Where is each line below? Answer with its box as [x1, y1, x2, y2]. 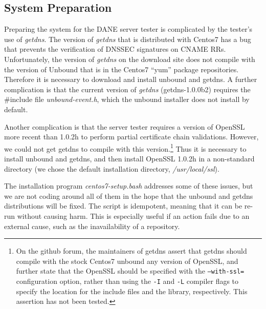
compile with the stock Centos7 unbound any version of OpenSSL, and [16, 255, 238, 266]
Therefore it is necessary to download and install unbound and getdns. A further [4, 74, 257, 85]
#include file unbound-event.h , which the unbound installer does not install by [4, 94, 250, 105]
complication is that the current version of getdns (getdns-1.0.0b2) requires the [4, 84, 251, 94]
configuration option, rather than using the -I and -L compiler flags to [16, 275, 239, 286]
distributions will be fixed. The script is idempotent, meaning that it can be [4, 200, 242, 211]
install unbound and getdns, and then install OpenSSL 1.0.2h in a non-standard [4, 153, 255, 163]
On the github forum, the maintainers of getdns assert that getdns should [16, 245, 247, 256]
